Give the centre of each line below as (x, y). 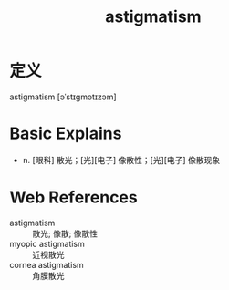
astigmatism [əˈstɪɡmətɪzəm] (63, 97)
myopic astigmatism (47, 243)
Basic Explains (66, 134)
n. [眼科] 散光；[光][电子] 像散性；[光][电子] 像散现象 (121, 160)
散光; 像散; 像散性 (65, 233)
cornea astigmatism (47, 264)
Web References (74, 197)
